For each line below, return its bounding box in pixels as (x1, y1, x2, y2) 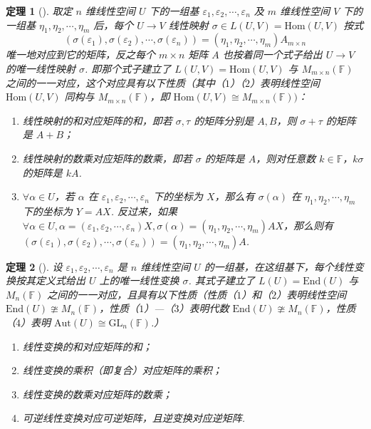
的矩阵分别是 (194, 113, 254, 128)
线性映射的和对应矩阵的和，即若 (22, 113, 172, 128)
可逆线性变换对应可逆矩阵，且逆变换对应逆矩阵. (22, 410, 246, 425)
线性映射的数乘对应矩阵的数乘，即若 (22, 150, 192, 165)
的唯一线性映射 (6, 61, 75, 76)
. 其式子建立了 (188, 273, 255, 288)
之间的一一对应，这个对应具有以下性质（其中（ (6, 75, 225, 90)
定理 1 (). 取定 (6, 4, 73, 18)
